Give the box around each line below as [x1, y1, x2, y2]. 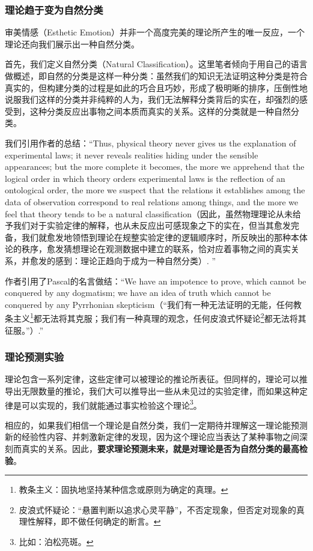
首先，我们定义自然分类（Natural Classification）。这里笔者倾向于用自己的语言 [5, 58, 308, 70]
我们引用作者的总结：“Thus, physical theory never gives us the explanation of [5, 136, 296, 149]
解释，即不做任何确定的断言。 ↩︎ [35, 515, 161, 528]
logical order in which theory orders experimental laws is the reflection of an [5, 172, 285, 184]
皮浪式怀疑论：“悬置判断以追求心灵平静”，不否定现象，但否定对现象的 [19, 503, 297, 516]
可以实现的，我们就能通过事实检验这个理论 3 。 [21, 397, 202, 411]
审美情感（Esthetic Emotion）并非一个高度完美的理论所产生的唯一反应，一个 [5, 26, 305, 38]
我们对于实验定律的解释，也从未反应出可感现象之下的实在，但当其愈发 [13, 219, 291, 232]
